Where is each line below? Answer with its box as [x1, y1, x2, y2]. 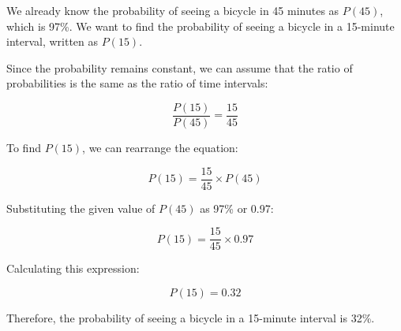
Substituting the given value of [6, 199, 156, 216]
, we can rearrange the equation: [82, 139, 238, 156]
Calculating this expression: [6, 260, 140, 277]
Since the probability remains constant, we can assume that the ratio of [6, 59, 353, 76]
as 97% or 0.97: [200, 199, 274, 216]
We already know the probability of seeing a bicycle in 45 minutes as [6, 2, 339, 18]
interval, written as [6, 33, 99, 50]
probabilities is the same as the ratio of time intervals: [6, 75, 268, 91]
